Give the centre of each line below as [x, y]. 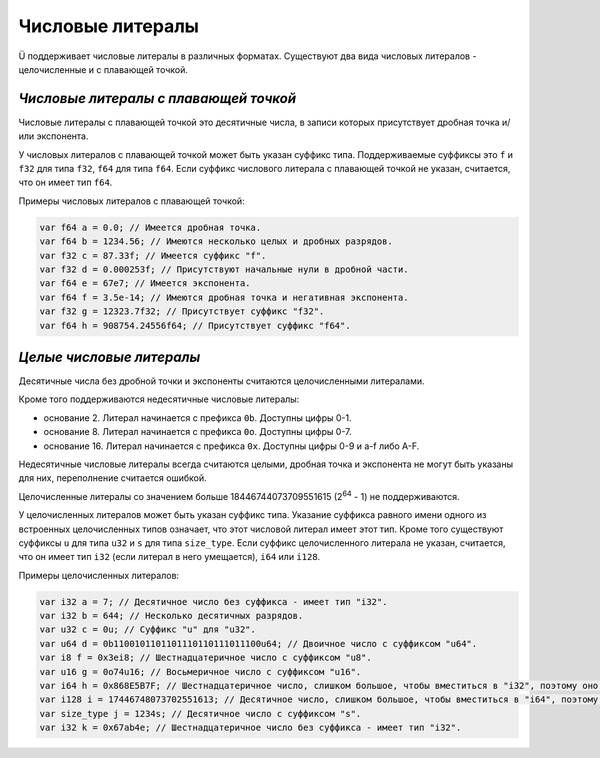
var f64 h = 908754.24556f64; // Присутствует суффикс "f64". [195, 325]
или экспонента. [53, 136]
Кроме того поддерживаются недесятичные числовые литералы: [159, 399]
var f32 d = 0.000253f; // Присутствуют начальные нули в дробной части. [224, 269]
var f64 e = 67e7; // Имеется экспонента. [145, 283]
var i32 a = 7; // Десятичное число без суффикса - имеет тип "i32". [213, 601]
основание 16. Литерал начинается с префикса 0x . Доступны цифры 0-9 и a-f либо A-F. [231, 446]
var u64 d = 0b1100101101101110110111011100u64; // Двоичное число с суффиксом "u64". [258, 643]
